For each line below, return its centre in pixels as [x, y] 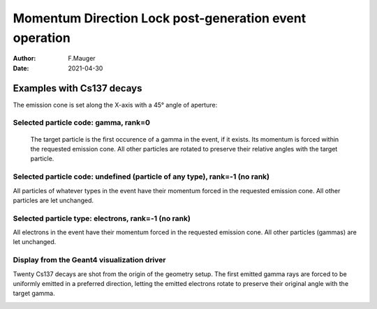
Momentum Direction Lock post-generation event [160, 18]
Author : [24, 59]
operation [42, 38]
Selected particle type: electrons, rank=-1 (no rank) [102, 218]
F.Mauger [82, 59]
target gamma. [34, 294]
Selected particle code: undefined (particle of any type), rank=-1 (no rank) [141, 176]
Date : [21, 68]
